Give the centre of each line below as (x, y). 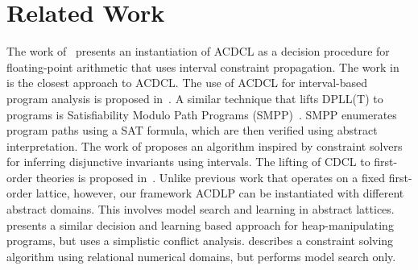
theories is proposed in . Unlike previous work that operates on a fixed (211, 177)
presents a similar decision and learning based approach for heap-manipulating (200, 224)
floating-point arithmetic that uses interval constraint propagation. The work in (203, 66)
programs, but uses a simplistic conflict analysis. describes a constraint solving (200, 241)
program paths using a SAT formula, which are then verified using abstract (192, 130)
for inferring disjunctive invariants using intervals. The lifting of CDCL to (188, 162)
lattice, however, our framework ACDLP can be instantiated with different (220, 193)
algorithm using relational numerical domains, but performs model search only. (201, 256)
